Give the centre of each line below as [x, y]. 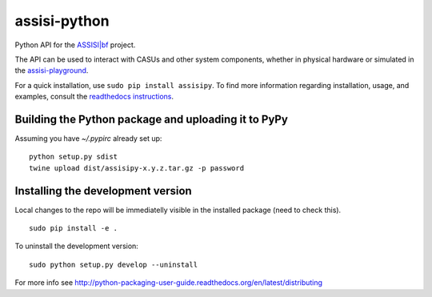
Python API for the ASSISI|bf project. [75, 45]
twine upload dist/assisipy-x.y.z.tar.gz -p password [136, 168]
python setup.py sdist [74, 157]
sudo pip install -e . [74, 229]
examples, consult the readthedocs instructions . [94, 97]
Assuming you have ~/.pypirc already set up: [88, 138]
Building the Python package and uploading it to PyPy [151, 119]
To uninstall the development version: [77, 246]
